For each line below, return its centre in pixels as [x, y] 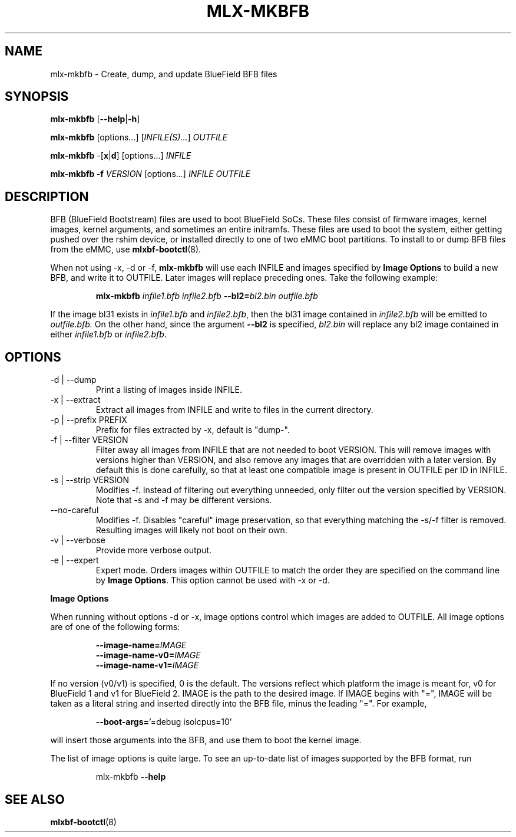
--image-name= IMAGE [141, 645]
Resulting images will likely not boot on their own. [191, 530]
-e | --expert [75, 560]
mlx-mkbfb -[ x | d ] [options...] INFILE [121, 156]
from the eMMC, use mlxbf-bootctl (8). [126, 250]
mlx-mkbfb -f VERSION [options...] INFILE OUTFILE [150, 174]
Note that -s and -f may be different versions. [184, 500]
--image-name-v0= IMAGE [148, 655]
